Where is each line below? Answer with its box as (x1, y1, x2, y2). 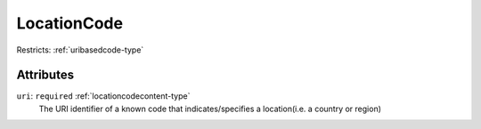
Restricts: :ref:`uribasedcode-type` (16, 44, 144, 55)
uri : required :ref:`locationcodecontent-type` (16, 91, 191, 101)
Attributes (16, 68, 75, 83)
